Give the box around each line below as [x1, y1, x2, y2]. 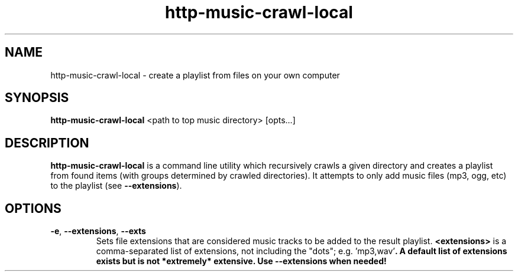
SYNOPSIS [5, 90, 69, 106]
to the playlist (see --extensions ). [50, 180, 182, 191]
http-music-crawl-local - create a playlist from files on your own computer [50, 70, 340, 80]
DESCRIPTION [5, 135, 89, 150]
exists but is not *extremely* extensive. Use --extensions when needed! [96, 256, 387, 267]
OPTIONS [5, 201, 61, 216]
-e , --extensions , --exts [50, 226, 146, 236]
